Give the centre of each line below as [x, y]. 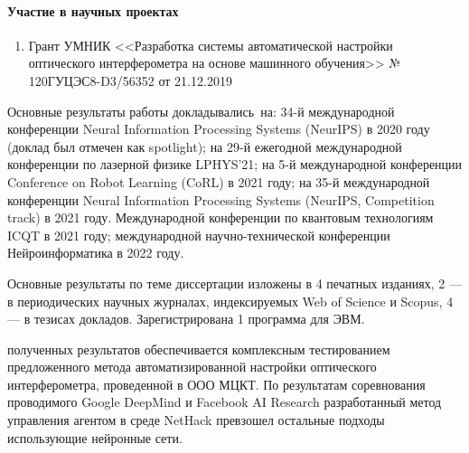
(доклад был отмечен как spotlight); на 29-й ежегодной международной [205, 146]
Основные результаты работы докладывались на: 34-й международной [201, 111]
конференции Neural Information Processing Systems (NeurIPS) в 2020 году [219, 129]
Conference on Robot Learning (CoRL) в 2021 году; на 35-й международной [219, 181]
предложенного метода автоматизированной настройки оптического [192, 367]
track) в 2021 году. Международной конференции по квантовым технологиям [220, 217]
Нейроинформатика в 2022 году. [96, 253]
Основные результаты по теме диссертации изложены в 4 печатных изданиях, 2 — [235, 283]
